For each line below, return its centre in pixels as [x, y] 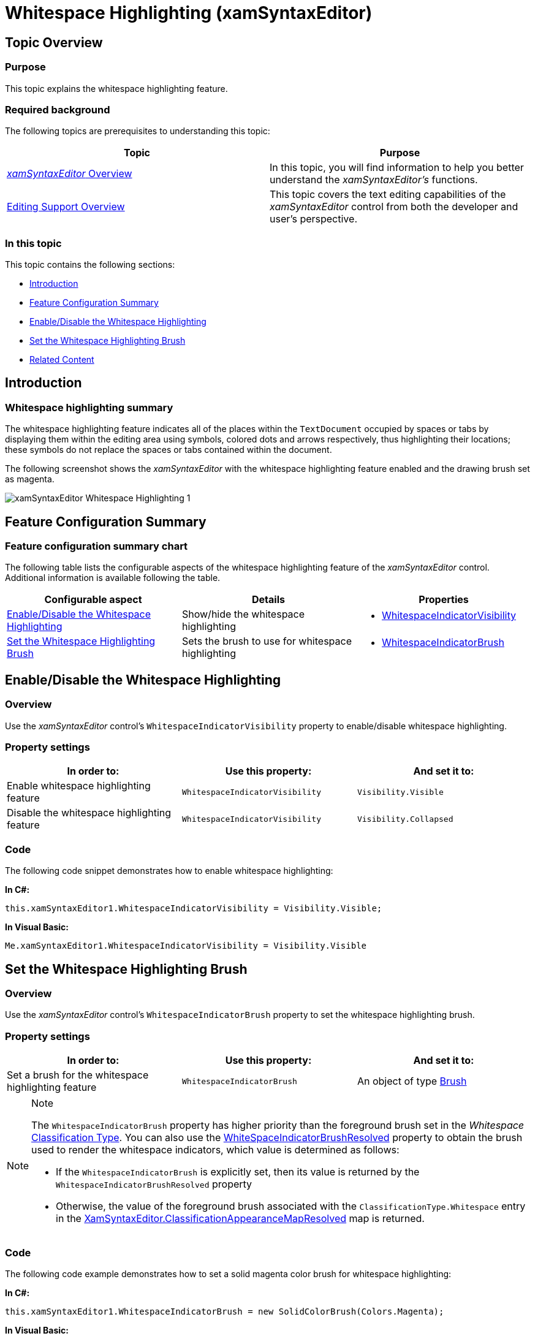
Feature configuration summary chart [97, 546]
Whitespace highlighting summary [89, 407]
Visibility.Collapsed [405, 819]
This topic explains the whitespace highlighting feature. [116, 88]
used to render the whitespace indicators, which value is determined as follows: [215, 1150]
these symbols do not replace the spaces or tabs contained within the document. [169, 450]
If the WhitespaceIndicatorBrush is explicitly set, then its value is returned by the [238, 1172]
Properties [444, 600]
